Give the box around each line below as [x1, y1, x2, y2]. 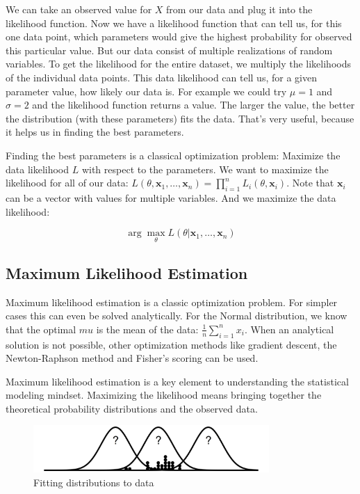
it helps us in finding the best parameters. [6, 125, 184, 139]
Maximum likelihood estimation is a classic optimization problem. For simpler [6, 294, 338, 309]
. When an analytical [244, 321, 334, 336]
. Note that [286, 175, 334, 190]
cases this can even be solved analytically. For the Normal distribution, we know [6, 308, 347, 323]
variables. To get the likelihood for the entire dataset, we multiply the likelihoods [6, 56, 351, 71]
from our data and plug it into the [166, 2, 313, 16]
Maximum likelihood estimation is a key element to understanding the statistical [6, 374, 349, 388]
